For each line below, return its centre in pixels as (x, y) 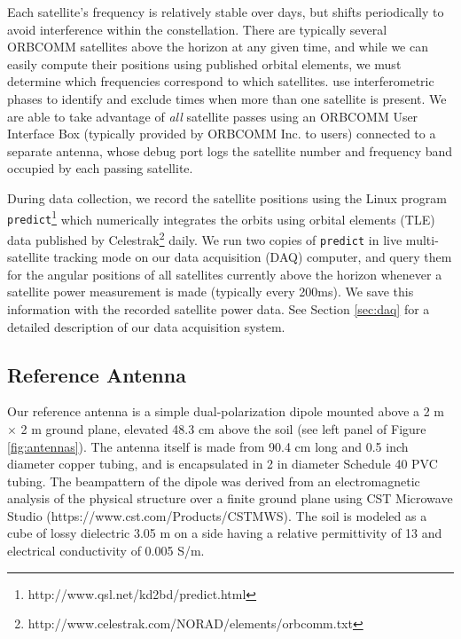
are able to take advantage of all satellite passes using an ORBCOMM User (213, 116)
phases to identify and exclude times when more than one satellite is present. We (227, 98)
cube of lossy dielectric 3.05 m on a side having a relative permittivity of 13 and (225, 533)
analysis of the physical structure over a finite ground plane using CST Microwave (230, 498)
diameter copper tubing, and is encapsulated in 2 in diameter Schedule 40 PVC (223, 464)
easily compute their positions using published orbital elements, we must (204, 63)
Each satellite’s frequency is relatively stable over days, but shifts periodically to (226, 12)
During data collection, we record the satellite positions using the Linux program (227, 197)
